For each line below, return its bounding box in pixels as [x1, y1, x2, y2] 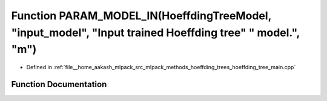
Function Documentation [11, 79, 107, 90]
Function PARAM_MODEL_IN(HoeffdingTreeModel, [11, 9, 272, 22]
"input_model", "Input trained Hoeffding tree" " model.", [11, 26, 300, 39]
